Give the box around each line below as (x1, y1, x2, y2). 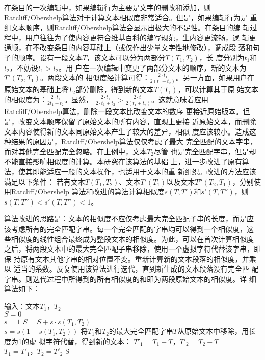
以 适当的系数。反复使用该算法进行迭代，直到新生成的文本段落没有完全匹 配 (4, 263, 259, 274)
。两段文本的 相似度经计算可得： (40, 72, 150, 83)
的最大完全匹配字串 (109, 326, 173, 336)
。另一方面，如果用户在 (175, 72, 254, 83)
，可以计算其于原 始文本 (177, 84, 259, 95)
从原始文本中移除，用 (177, 326, 249, 336)
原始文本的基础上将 (4, 84, 68, 95)
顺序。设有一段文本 (18, 52, 83, 62)
